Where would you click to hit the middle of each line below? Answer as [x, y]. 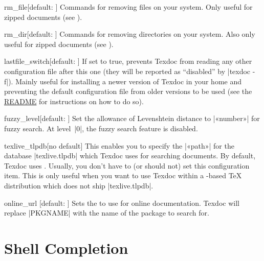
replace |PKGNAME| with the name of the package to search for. [107, 213]
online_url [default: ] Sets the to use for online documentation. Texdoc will [122, 203]
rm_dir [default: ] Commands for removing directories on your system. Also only [130, 34]
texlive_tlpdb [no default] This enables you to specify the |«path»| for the [119, 145]
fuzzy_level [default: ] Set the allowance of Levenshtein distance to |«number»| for [132, 118]
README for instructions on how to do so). [74, 101]
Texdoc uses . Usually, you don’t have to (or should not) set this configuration [127, 165]
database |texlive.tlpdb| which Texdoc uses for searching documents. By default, [130, 156]
